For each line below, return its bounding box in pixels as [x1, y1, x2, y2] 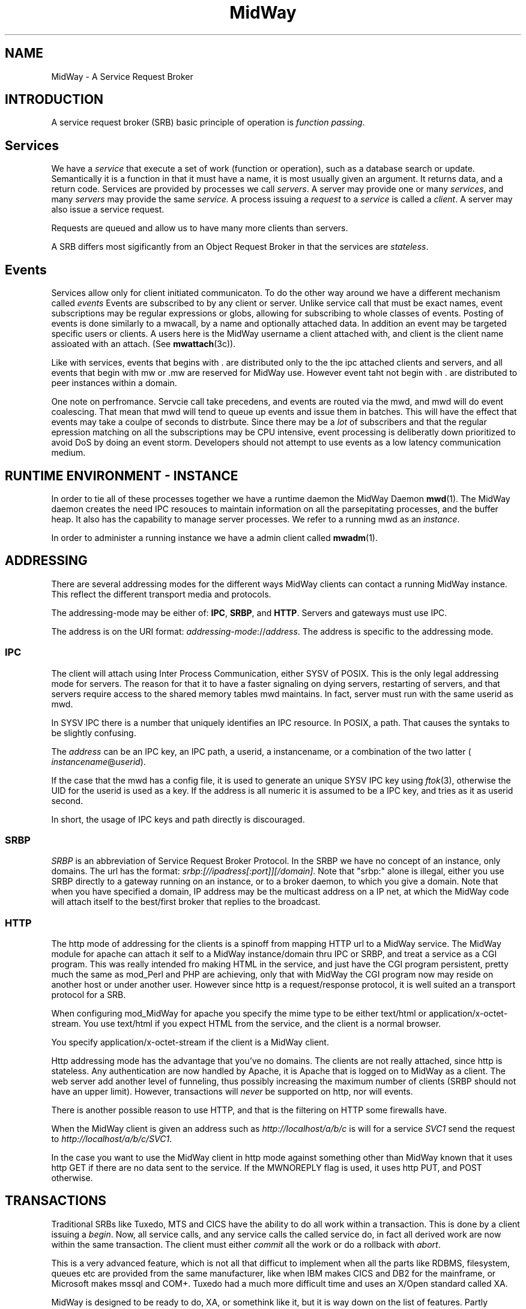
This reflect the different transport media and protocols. [51, 588, 271, 599]
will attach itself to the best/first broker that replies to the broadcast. [51, 896, 321, 907]
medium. [51, 447, 86, 458]
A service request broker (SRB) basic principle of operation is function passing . [51, 117, 365, 128]
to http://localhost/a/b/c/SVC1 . [51, 1134, 172, 1144]
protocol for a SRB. [51, 990, 126, 1000]
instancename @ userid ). [51, 756, 146, 767]
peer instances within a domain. [51, 378, 177, 388]
